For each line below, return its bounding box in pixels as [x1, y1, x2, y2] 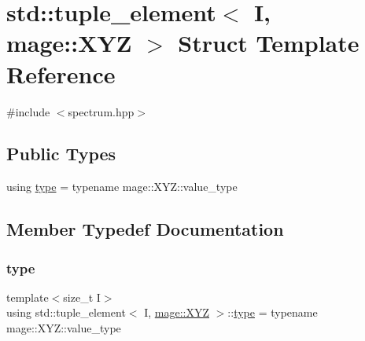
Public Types [6, 141, 116, 166]
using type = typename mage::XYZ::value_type [6, 178, 238, 195]
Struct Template [178, 27, 359, 59]
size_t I [63, 288, 101, 305]
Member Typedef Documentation [6, 217, 284, 241]
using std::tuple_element [6, 304, 126, 321]
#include [6, 103, 50, 119]
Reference [6, 57, 116, 90]
